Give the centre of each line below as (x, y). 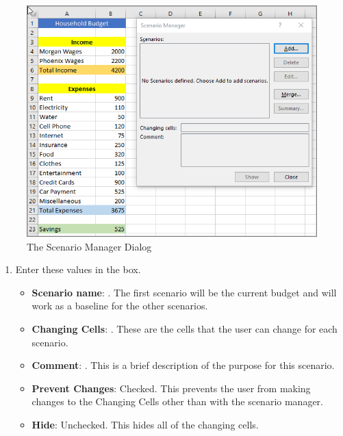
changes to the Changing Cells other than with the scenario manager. (177, 401)
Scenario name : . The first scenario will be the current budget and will (184, 292)
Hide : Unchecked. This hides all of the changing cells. (145, 424)
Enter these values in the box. (78, 269)
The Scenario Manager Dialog (89, 246)
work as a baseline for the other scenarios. (120, 306)
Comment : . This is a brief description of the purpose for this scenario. (183, 365)
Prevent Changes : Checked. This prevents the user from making (171, 388)
